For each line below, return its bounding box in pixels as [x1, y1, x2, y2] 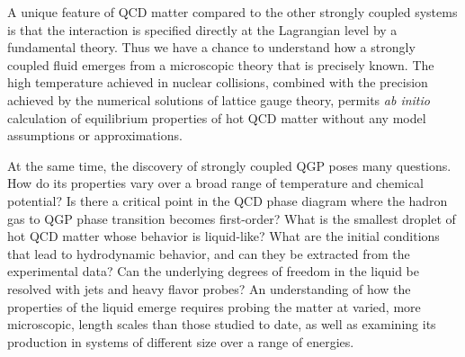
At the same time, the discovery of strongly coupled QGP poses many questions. [7, 156, 452, 174]
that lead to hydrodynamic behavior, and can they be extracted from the [7, 244, 410, 263]
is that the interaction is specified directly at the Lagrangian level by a [7, 20, 398, 39]
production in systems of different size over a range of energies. [7, 332, 354, 351]
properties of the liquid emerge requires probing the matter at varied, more [7, 297, 421, 316]
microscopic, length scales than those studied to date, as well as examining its [7, 315, 436, 334]
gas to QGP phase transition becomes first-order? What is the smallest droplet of [7, 209, 456, 228]
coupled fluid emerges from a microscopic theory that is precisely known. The [7, 55, 434, 74]
